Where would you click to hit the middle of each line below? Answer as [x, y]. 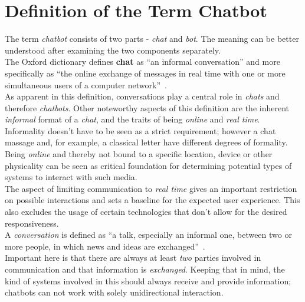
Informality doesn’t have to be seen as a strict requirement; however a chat [140, 130]
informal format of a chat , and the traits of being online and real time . [132, 119]
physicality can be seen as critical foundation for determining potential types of [148, 165]
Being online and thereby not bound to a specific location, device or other [139, 154]
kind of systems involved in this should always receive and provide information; [148, 281]
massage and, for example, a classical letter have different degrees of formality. [146, 142]
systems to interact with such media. [71, 177]
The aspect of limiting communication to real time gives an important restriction [151, 188]
